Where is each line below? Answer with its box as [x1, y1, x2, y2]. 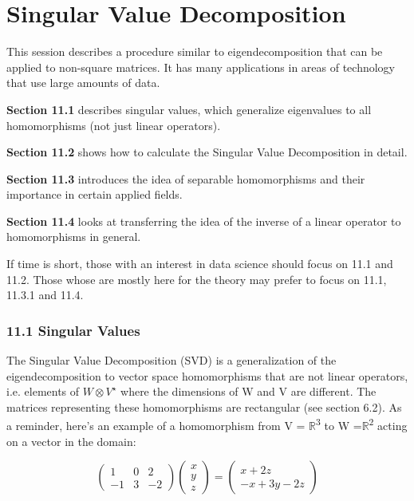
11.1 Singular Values [6, 320, 140, 340]
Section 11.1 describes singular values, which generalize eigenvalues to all [6, 101, 372, 117]
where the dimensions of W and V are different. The [120, 383, 377, 400]
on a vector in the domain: [6, 432, 136, 449]
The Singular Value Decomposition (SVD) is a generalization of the [6, 352, 337, 369]
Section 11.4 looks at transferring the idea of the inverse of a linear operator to [6, 212, 401, 229]
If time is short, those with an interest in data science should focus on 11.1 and [6, 255, 393, 272]
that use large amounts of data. [6, 74, 160, 91]
